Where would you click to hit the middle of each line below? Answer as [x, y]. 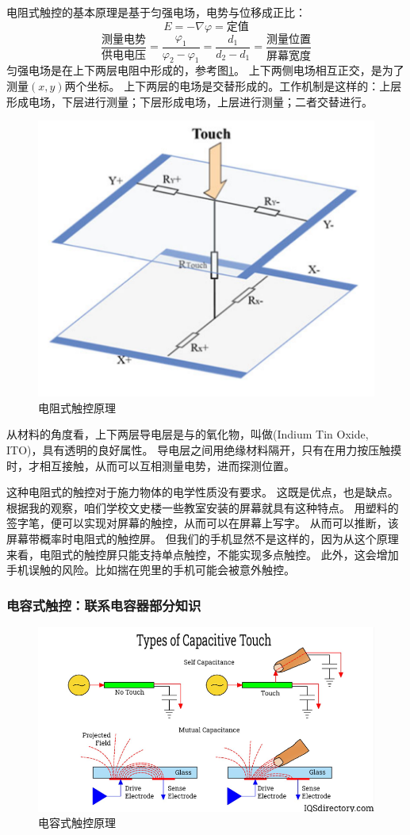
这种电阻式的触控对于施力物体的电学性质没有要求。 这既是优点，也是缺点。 [203, 492]
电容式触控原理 [77, 823]
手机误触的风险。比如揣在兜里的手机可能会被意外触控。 [151, 570]
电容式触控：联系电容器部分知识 [104, 605]
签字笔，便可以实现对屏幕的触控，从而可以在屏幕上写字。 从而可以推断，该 [203, 523]
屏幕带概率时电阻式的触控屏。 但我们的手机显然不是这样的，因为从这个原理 [203, 538]
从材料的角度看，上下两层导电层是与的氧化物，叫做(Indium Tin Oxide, [188, 434]
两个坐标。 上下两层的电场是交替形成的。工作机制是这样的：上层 [233, 86]
